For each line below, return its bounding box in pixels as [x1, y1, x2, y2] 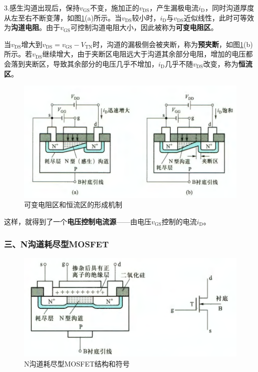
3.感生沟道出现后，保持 [4, 3, 80, 13]
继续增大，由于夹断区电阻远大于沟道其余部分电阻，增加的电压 [42, 49, 246, 59]
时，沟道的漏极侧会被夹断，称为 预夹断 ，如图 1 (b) [92, 39, 253, 49]
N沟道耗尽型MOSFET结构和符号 [24, 358, 130, 369]
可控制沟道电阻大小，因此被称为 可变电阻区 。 [70, 22, 218, 33]
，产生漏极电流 [149, 3, 199, 13]
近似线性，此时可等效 [184, 12, 254, 23]
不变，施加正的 [90, 3, 139, 13]
